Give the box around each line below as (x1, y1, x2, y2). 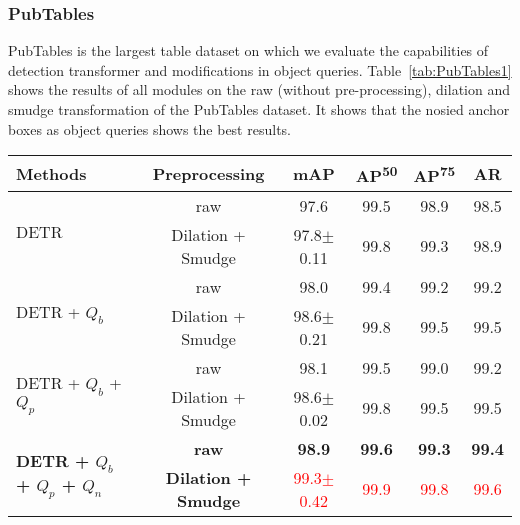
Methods (16, 161, 87, 185)
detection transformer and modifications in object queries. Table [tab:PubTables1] (8, 59, 512, 80)
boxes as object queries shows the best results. (8, 118, 291, 139)
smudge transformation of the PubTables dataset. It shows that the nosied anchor (8, 99, 510, 119)
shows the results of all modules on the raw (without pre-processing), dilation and (8, 79, 510, 100)
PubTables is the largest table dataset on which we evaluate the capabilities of (8, 40, 489, 61)
